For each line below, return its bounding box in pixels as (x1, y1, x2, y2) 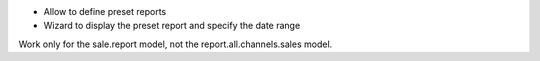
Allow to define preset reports (43, 6, 167, 17)
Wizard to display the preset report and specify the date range (43, 20, 301, 32)
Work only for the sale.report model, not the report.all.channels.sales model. (18, 38, 333, 50)
